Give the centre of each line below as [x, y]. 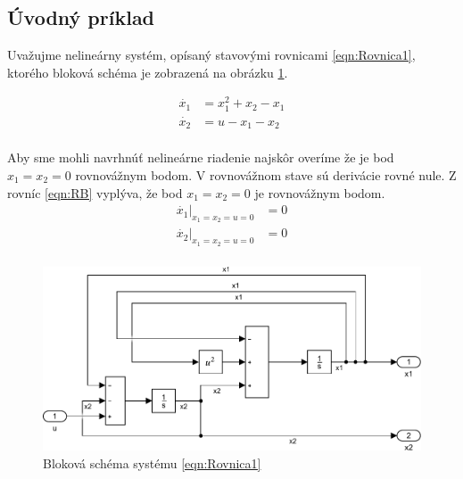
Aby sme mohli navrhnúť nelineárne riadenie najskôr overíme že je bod [201, 157]
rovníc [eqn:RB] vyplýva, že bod [95, 192]
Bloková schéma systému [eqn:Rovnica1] [152, 463]
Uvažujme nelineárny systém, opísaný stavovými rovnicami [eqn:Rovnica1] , [211, 55]
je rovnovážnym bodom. [320, 192]
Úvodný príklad [81, 17]
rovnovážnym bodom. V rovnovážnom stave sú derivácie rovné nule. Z [266, 174]
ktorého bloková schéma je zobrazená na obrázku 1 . [148, 72]
